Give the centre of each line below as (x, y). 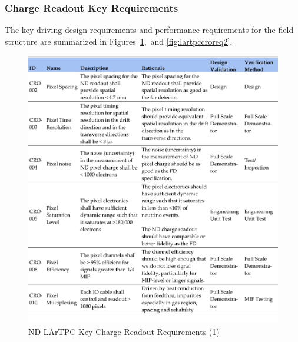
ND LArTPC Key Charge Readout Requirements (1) (124, 331)
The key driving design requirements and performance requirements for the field (149, 30)
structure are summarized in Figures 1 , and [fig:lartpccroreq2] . (119, 41)
